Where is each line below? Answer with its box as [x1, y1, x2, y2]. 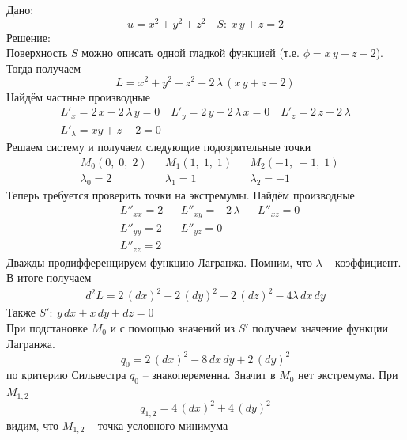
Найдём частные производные [6, 88, 150, 104]
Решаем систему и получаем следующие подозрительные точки [6, 138, 311, 155]
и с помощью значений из [110, 319, 236, 336]
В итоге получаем [6, 269, 92, 286]
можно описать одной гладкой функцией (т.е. [81, 44, 300, 61]
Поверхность [6, 44, 68, 61]
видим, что [6, 416, 59, 433]
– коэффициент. [326, 253, 401, 270]
